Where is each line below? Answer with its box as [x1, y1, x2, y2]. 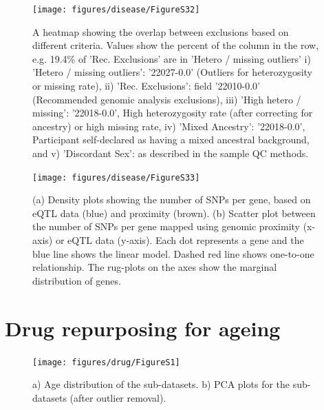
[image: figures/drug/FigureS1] [32, 357, 180, 367]
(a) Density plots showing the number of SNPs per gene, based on [32, 192, 311, 207]
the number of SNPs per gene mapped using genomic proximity [32, 219, 300, 234]
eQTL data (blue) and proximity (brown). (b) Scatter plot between [32, 205, 316, 220]
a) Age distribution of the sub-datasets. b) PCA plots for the [32, 377, 290, 391]
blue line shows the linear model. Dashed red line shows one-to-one [32, 246, 314, 260]
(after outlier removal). [69, 390, 166, 404]
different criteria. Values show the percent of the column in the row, [32, 38, 319, 52]
